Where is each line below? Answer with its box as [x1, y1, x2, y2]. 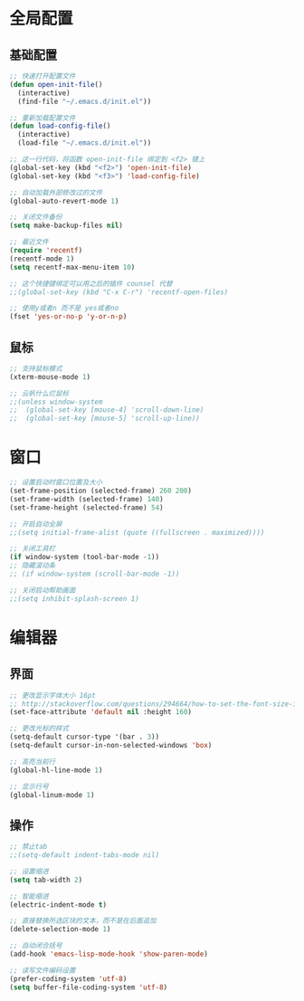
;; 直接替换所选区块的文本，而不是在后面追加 [9, 916, 157, 926]
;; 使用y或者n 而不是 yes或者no [9, 304, 119, 313]
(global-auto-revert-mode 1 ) [9, 196, 119, 205]
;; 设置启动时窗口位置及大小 [9, 478, 103, 487]
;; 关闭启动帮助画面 [9, 586, 76, 595]
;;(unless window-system [9, 397, 103, 406]
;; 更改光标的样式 [9, 724, 70, 733]
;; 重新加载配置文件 [9, 113, 76, 122]
